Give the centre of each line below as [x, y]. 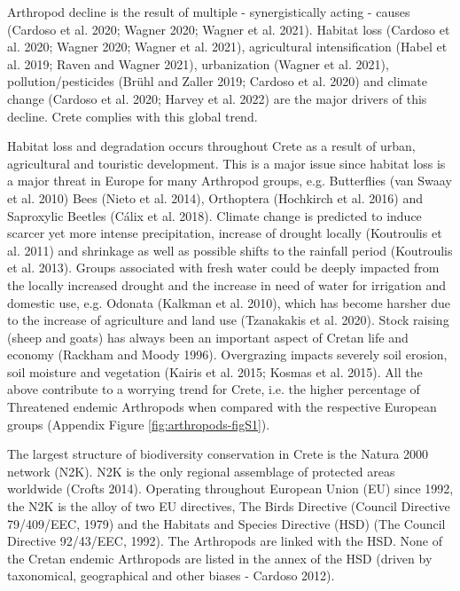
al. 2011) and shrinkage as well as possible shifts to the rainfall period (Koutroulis [230, 250]
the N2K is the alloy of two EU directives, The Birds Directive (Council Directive [229, 506]
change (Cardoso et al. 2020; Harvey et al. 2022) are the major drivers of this [217, 98]
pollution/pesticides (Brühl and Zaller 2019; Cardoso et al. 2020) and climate [217, 81]
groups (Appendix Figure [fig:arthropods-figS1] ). [139, 424]
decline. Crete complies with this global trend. [133, 116]
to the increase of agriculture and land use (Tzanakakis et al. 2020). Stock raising [228, 320]
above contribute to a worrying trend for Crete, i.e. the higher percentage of [214, 389]
